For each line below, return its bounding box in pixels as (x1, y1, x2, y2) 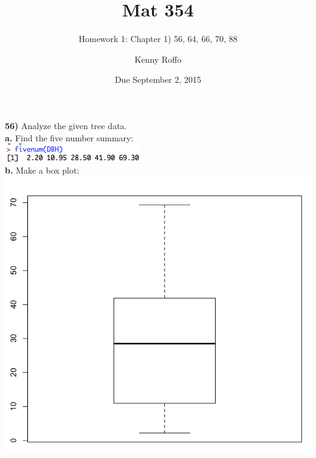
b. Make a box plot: (5, 163, 80, 176)
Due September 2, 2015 (114, 73, 202, 86)
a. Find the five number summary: (5, 131, 134, 144)
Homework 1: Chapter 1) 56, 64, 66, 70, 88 (78, 32, 238, 45)
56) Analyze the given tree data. (5, 119, 127, 132)
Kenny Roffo (134, 52, 182, 65)
